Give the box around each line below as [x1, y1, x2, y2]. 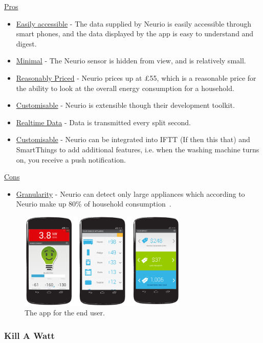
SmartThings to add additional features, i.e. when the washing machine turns [16, 144, 259, 154]
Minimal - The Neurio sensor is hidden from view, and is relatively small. [16, 55, 246, 66]
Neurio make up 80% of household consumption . [16, 198, 171, 209]
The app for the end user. [25, 307, 105, 318]
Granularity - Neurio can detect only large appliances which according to [16, 188, 245, 199]
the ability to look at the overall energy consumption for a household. [16, 82, 234, 93]
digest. [16, 38, 37, 49]
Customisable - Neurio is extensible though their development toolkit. [16, 100, 235, 110]
